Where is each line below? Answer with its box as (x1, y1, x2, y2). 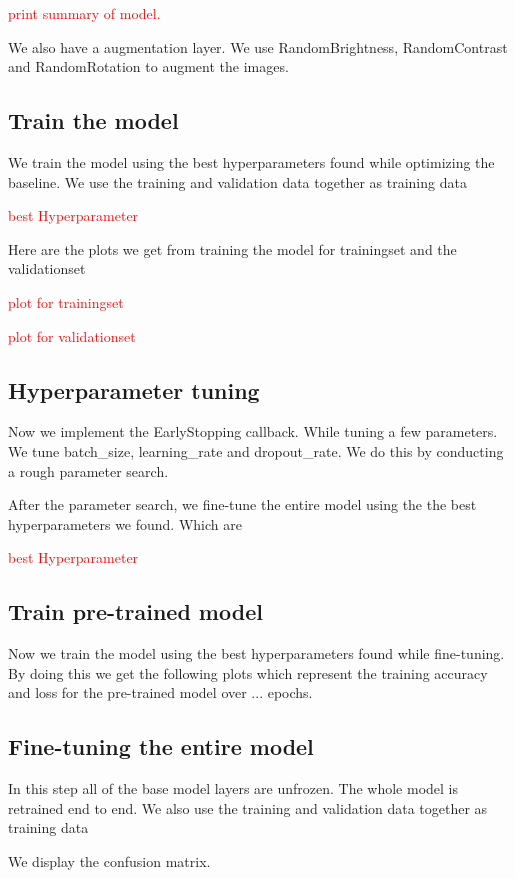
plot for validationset (8, 325, 136, 346)
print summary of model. (8, 3, 161, 23)
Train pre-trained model (8, 596, 263, 627)
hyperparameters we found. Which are (8, 513, 242, 534)
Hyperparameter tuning (8, 374, 260, 405)
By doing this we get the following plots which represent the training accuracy (8, 662, 488, 683)
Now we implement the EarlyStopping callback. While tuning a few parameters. (8, 421, 498, 442)
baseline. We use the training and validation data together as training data (8, 171, 467, 192)
